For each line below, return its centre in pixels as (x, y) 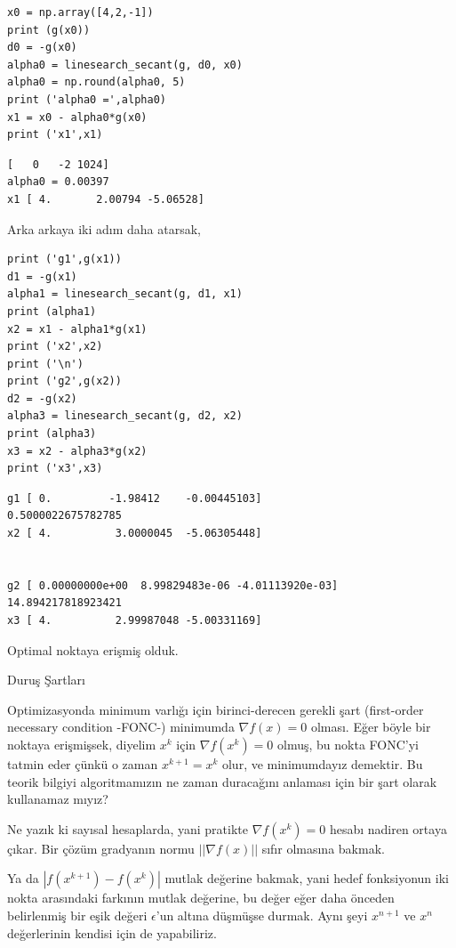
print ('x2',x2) (55, 347)
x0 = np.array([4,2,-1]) (80, 12)
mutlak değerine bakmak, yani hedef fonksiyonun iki (307, 878)
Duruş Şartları (46, 680)
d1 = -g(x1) (42, 276)
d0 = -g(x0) (42, 48)
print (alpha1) (52, 311)
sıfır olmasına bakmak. (323, 848)
